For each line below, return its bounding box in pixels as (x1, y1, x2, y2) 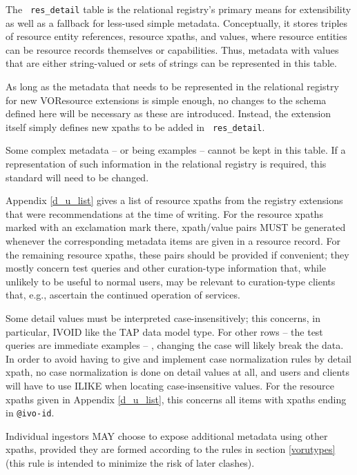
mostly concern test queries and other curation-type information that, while (6, 261, 327, 275)
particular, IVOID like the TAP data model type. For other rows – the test (6, 324, 323, 338)
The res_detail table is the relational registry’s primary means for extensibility (6, 2, 351, 16)
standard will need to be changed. (6, 170, 149, 184)
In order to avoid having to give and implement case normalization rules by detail (6, 351, 351, 365)
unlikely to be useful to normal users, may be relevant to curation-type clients (6, 274, 336, 288)
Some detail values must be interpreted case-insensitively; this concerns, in (6, 311, 321, 325)
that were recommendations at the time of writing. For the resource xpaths (6, 206, 323, 221)
